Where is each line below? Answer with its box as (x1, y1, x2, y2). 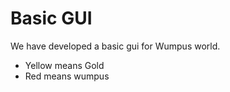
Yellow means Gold (24, 59, 105, 71)
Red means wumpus (24, 70, 110, 82)
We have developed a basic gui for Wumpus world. (10, 40, 221, 52)
